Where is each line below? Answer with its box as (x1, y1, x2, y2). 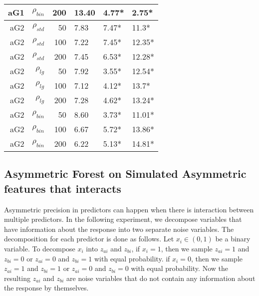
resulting (4, 272, 31, 283)
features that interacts (4, 180, 121, 196)
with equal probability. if (94, 253, 170, 263)
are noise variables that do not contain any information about (66, 272, 256, 283)
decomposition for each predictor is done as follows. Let (4, 233, 174, 244)
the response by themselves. (4, 282, 89, 293)
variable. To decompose (4, 243, 75, 253)
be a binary (215, 233, 251, 244)
